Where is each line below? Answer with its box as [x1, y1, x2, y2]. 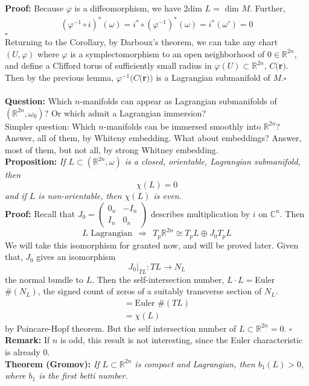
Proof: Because [5, 2, 64, 14]
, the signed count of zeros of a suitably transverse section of [37, 285, 262, 297]
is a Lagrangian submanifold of [156, 71, 270, 83]
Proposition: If [5, 155, 66, 168]
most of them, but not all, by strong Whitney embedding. [5, 143, 218, 156]
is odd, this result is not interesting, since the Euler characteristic [60, 334, 303, 346]
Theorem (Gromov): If [5, 357, 100, 370]
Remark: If [5, 334, 50, 346]
